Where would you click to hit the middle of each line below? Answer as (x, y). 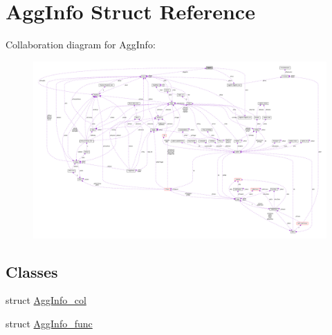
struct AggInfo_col (46, 300)
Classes (32, 271)
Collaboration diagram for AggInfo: (81, 45)
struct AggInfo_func (49, 323)
